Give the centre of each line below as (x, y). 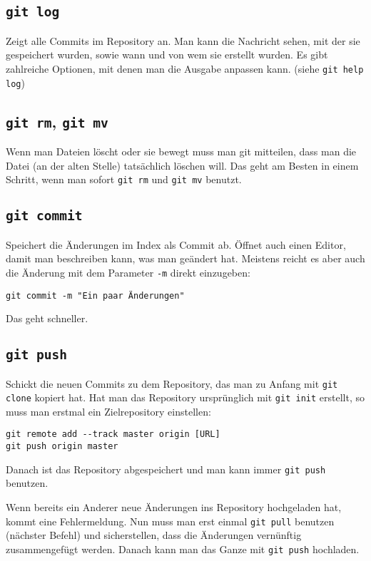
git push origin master (62, 447)
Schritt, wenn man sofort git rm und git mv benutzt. (124, 179)
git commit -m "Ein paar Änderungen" (95, 295)
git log (33, 12)
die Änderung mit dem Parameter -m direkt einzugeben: (128, 272)
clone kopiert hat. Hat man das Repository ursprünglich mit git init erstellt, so (185, 397)
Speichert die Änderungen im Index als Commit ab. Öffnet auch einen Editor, (176, 244)
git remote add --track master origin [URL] (113, 434)
